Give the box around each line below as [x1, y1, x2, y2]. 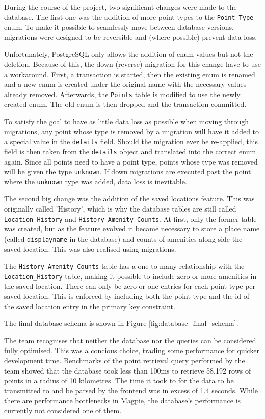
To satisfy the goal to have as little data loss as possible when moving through [4, 116, 249, 127]
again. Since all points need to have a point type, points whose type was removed [4, 156, 258, 167]
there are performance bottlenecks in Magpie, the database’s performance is [4, 395, 241, 406]
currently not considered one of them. [4, 405, 122, 415]
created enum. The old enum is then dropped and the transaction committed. [4, 99, 247, 109]
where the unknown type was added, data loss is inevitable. [4, 176, 187, 187]
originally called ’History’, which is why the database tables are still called [4, 203, 236, 214]
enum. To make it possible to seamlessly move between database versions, [4, 21, 234, 32]
